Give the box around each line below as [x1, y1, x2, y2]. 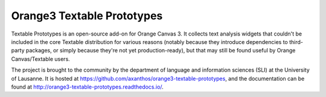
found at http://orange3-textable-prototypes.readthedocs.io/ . [11, 83, 164, 90]
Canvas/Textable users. [11, 55, 71, 63]
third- [289, 38, 304, 45]
